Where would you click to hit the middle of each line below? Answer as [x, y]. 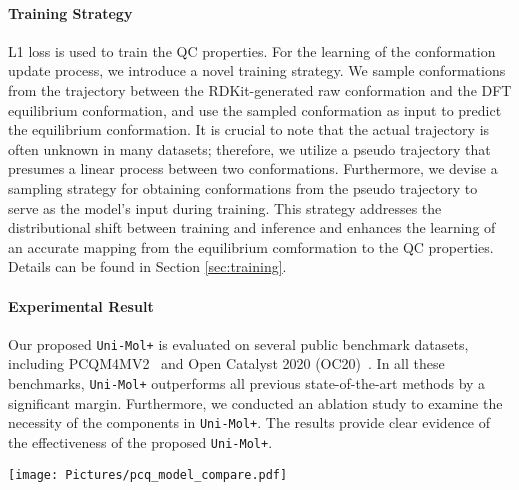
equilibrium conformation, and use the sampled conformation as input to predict [255, 109]
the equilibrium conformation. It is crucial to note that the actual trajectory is [249, 129]
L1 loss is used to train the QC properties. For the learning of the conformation [252, 50]
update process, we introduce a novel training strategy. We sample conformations [257, 70]
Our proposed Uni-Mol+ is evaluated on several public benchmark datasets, [238, 343]
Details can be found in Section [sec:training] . [147, 266]
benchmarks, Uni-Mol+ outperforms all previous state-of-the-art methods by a [247, 382]
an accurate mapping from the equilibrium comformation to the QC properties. [251, 246]
